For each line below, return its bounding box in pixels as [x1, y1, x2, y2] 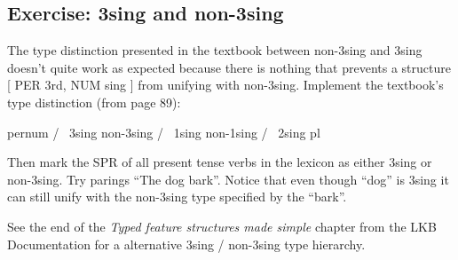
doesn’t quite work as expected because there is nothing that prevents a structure [7, 58, 451, 76]
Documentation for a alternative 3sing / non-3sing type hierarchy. [7, 234, 366, 253]
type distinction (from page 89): [7, 92, 181, 111]
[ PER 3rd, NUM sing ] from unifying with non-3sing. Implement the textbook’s [7, 75, 444, 94]
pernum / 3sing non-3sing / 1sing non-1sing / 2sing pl [7, 122, 320, 141]
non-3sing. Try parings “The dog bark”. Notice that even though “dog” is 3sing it [7, 169, 449, 188]
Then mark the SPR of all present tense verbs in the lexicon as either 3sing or [7, 153, 432, 171]
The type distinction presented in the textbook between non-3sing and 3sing [7, 41, 422, 59]
